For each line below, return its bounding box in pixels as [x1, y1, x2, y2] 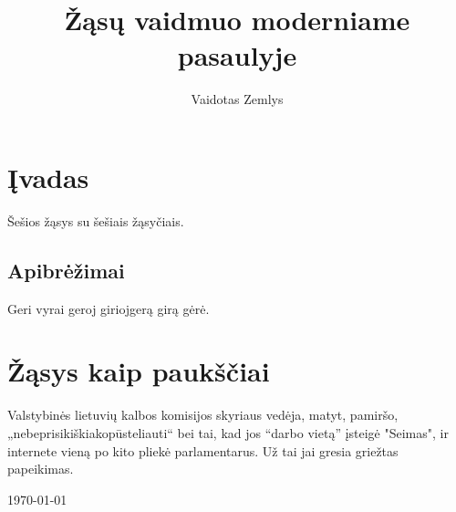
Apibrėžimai [7, 256, 125, 284]
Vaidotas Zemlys [191, 89, 284, 109]
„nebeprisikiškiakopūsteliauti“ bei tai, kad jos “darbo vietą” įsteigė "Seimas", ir [7, 423, 449, 442]
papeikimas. [7, 459, 74, 478]
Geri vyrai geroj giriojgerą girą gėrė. [7, 298, 210, 318]
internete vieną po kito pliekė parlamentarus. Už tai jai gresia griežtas [7, 441, 399, 460]
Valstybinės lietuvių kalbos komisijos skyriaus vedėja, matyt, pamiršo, [7, 405, 399, 424]
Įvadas [7, 158, 89, 195]
